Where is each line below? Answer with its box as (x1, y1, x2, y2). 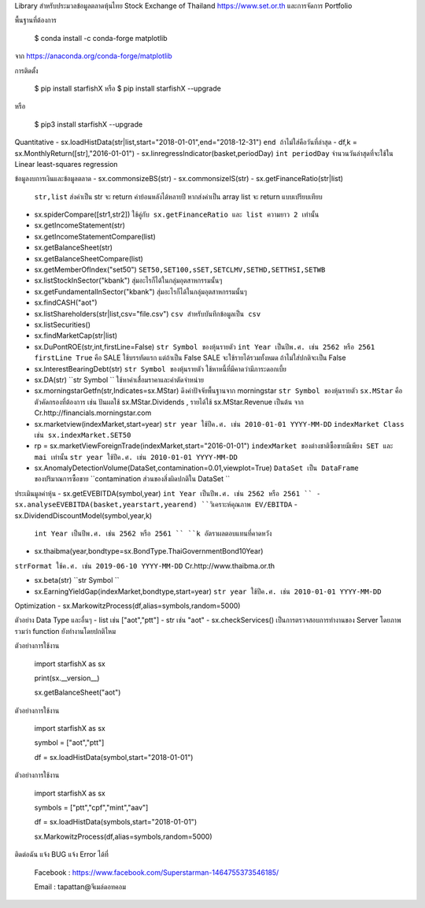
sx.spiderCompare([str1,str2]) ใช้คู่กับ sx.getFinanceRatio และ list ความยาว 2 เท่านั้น (34, 209, 320, 220)
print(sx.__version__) (34, 673, 100, 683)
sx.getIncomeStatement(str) (34, 221, 126, 230)
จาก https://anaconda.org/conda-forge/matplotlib (14, 51, 172, 61)
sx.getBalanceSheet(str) (34, 243, 113, 252)
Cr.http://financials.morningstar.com (34, 408, 152, 417)
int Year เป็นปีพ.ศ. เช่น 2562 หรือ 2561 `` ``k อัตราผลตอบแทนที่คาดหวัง (34, 529, 272, 539)
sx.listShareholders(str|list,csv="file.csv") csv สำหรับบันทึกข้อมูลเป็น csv (34, 309, 261, 318)
